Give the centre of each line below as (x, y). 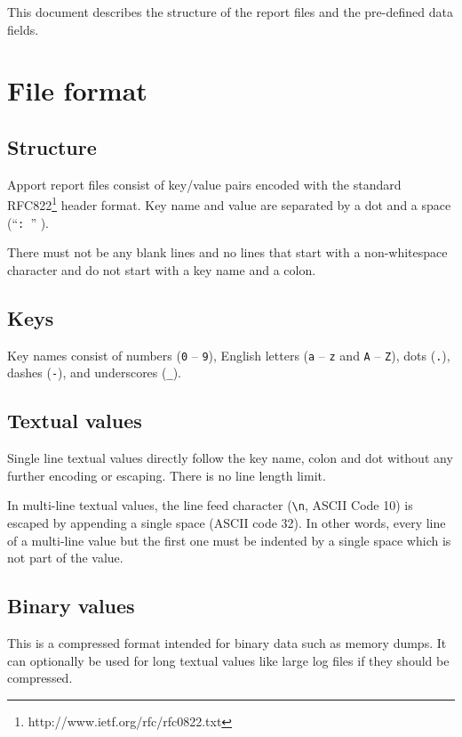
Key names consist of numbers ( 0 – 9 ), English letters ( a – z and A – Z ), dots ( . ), (229, 355)
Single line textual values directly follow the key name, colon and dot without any (230, 458)
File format (77, 90)
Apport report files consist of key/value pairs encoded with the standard (204, 184)
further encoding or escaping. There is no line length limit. (167, 475)
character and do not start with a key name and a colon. (162, 269)
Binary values (71, 606)
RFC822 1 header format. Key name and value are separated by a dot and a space (229, 204)
